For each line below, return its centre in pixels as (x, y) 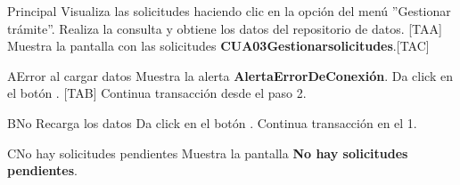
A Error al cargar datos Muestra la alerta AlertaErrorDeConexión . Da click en (230, 75)
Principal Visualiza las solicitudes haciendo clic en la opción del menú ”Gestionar (229, 11)
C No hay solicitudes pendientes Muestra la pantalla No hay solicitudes (208, 153)
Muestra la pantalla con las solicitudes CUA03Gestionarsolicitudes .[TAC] (218, 46)
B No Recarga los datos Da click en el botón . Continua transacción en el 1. (212, 122)
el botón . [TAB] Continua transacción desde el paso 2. (157, 93)
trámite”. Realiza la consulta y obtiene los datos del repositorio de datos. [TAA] (225, 28)
